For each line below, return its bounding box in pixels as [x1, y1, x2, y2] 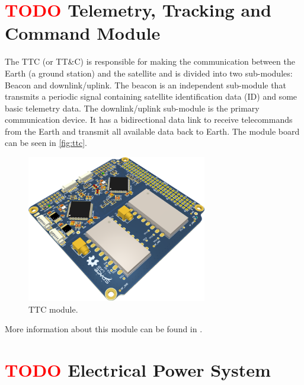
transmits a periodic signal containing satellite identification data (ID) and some [5, 90, 297, 103]
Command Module [5, 21, 161, 45]
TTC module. [28, 303, 78, 315]
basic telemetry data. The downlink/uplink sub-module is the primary [5, 101, 260, 114]
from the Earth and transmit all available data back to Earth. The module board [5, 125, 300, 137]
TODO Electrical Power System [5, 358, 271, 382]
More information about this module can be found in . [5, 323, 203, 335]
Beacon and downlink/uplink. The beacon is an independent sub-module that [5, 78, 286, 91]
